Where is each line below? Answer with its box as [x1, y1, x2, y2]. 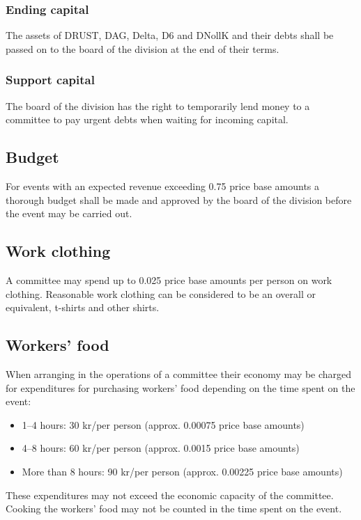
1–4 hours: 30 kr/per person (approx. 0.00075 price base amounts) [22, 417, 305, 432]
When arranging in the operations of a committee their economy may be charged [6, 366, 352, 381]
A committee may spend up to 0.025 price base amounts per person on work [6, 273, 332, 287]
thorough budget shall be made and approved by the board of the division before [6, 192, 352, 207]
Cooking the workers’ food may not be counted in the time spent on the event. [6, 501, 342, 516]
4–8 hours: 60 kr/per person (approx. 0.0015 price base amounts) [22, 441, 300, 455]
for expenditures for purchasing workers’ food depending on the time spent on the [6, 380, 355, 395]
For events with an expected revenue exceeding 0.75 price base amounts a [6, 179, 320, 194]
